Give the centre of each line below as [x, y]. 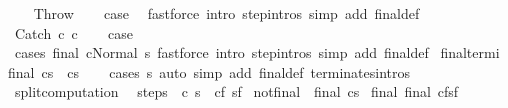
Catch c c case [73, 32]
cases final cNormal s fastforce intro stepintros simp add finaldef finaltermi [257, 52]
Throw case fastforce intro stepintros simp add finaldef [226, 13]
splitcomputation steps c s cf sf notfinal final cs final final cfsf [236, 91]
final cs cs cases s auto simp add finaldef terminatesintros [209, 71]
